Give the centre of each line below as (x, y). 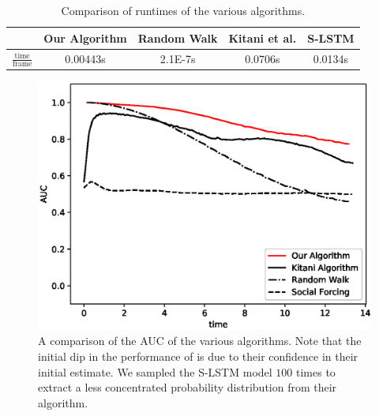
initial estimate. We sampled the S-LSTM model (155, 371)
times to (316, 371)
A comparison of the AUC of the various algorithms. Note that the (200, 341)
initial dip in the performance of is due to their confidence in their (198, 356)
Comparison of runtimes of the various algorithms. (183, 10)
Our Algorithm (85, 37)
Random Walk (178, 37)
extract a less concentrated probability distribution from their (188, 387)
